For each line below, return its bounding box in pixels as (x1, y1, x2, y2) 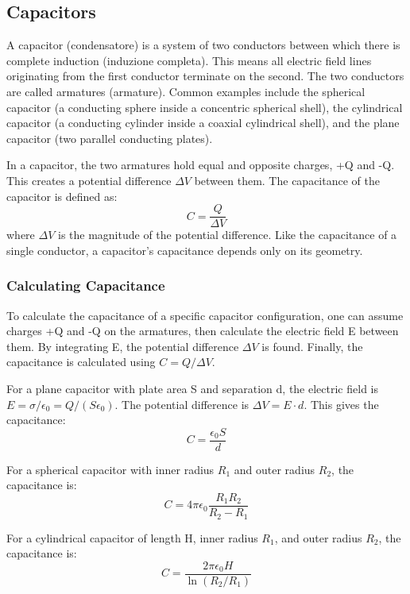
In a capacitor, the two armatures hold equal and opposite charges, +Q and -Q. (6, 156, 395, 173)
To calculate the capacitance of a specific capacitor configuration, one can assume (6, 307, 404, 323)
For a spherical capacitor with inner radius (6, 461, 215, 477)
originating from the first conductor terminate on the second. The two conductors (6, 67, 404, 84)
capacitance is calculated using (6, 353, 156, 370)
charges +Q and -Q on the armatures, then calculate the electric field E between (6, 322, 399, 339)
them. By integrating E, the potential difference (6, 337, 239, 354)
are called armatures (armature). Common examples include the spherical (6, 83, 366, 99)
